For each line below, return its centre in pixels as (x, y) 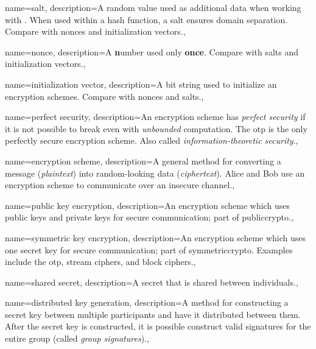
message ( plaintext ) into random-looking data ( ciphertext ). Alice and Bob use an (155, 173)
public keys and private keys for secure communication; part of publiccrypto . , (149, 217)
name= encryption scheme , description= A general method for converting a (143, 160)
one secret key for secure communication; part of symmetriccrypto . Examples (149, 249)
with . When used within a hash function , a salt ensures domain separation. (146, 19)
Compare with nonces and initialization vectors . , (95, 31)
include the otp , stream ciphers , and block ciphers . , (100, 262)
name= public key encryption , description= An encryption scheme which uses (147, 205)
